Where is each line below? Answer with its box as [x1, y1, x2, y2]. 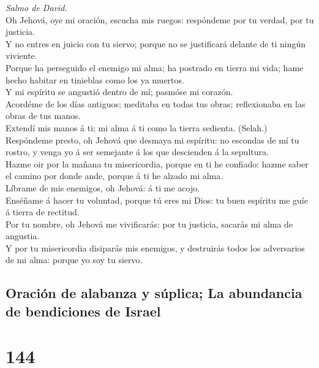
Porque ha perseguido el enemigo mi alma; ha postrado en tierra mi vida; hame [6, 61, 304, 74]
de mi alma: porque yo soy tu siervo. [6, 253, 143, 266]
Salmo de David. [6, 1, 67, 13]
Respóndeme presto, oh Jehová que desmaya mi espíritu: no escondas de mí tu [6, 133, 299, 146]
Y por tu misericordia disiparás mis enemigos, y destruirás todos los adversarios [6, 241, 305, 254]
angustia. [6, 229, 40, 242]
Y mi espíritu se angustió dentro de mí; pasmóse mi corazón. [6, 85, 233, 98]
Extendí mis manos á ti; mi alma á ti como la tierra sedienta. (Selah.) [6, 121, 268, 134]
